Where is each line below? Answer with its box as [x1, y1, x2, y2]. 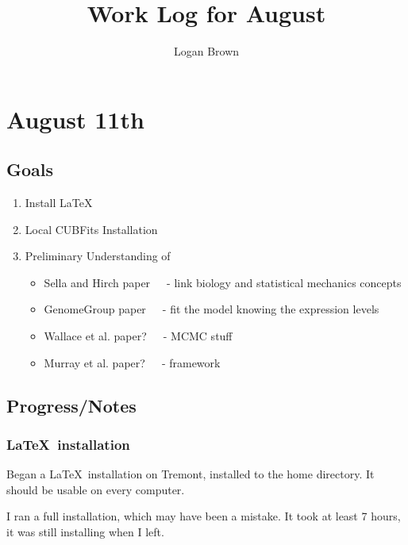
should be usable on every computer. [6, 481, 185, 497]
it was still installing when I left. [6, 524, 164, 540]
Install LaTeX [25, 194, 93, 211]
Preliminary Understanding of [25, 248, 171, 264]
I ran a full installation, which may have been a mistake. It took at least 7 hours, [6, 508, 401, 524]
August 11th [6, 102, 144, 135]
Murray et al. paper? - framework [44, 354, 221, 370]
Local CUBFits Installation [25, 221, 158, 237]
